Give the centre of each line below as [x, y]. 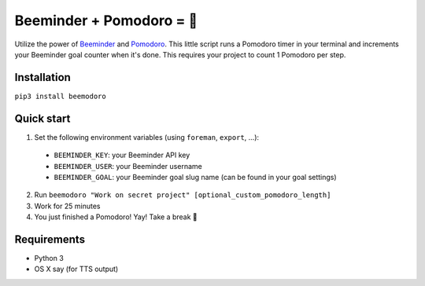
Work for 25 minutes [67, 206]
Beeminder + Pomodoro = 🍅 [106, 20]
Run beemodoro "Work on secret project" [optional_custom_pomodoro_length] [183, 195]
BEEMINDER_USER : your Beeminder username [128, 166]
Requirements [50, 239]
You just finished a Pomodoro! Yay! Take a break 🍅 [116, 217]
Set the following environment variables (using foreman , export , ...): [147, 137]
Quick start [42, 118]
